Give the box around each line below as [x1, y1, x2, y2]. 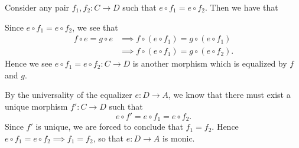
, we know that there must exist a [168, 88, 291, 101]
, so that [93, 131, 124, 144]
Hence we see [5, 57, 53, 70]
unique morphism [5, 100, 68, 113]
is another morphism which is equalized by [132, 57, 287, 70]
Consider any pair [5, 1, 70, 13]
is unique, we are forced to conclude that [35, 120, 183, 133]
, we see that [72, 21, 118, 33]
